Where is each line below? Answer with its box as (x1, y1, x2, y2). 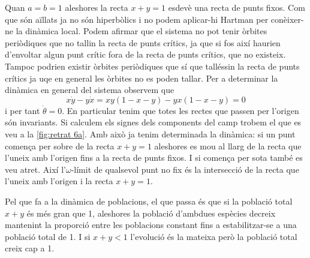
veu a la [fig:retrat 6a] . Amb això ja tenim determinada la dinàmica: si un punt (5, 127, 296, 140)
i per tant (5, 104, 40, 116)
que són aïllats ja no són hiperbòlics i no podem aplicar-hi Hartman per (5, 13, 269, 25)
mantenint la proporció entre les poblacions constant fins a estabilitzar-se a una (5, 218, 297, 231)
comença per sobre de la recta (5, 139, 115, 152)
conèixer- (270, 13, 304, 25)
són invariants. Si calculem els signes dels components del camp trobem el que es (5, 116, 302, 128)
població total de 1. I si (5, 230, 91, 242)
